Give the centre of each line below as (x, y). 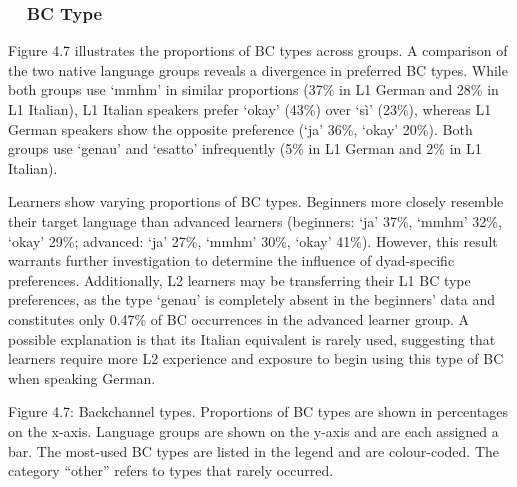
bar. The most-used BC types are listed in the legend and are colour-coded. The (254, 450)
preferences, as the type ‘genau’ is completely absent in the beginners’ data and (251, 299)
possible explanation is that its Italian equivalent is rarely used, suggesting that (252, 338)
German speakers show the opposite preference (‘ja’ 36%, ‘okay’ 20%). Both (240, 128)
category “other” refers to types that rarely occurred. (171, 470)
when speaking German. (82, 377)
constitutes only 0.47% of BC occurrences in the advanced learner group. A (239, 318)
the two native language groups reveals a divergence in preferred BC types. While (258, 69)
